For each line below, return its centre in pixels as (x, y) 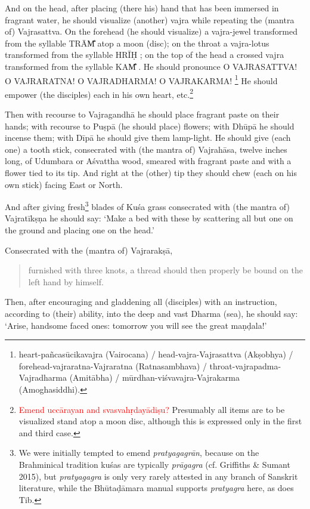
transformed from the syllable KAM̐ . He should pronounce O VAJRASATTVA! (151, 66)
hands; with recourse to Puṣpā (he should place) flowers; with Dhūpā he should (150, 126)
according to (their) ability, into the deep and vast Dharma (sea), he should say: (151, 314)
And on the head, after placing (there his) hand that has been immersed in (142, 8)
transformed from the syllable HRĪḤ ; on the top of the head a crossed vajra (145, 55)
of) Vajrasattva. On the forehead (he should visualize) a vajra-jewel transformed (151, 31)
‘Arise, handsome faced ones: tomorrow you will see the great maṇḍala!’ (136, 325)
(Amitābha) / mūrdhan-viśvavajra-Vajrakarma (155, 377)
